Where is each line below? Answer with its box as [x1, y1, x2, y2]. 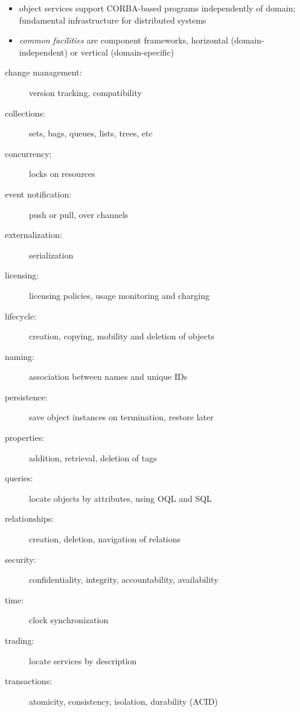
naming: [5, 350, 35, 362]
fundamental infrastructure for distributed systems [19, 13, 206, 26]
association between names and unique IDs [29, 370, 188, 383]
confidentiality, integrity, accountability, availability [29, 573, 219, 586]
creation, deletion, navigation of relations [29, 533, 181, 545]
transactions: [5, 675, 52, 687]
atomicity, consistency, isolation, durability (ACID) [29, 694, 218, 707]
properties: [5, 431, 45, 444]
